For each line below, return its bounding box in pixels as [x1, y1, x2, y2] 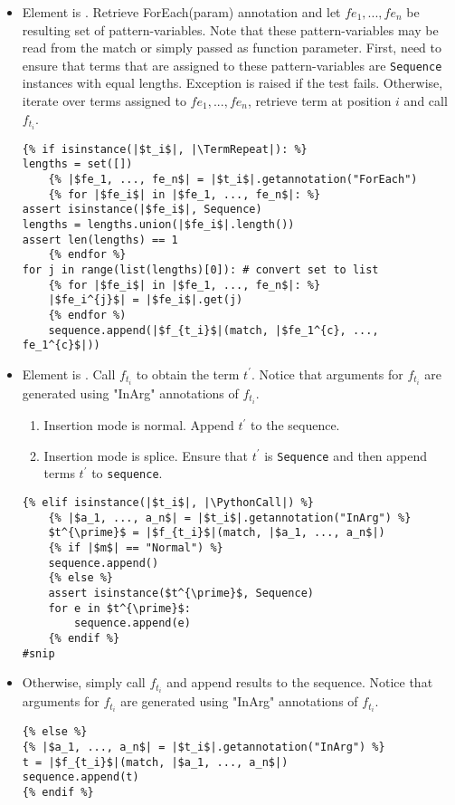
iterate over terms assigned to [22, 91, 186, 110]
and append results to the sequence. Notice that [166, 673, 433, 692]
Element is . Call [22, 364, 116, 383]
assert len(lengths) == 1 [22, 233, 178, 246]
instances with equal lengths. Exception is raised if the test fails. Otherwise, [22, 73, 443, 92]
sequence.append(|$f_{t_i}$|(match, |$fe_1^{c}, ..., [48, 323, 379, 337]
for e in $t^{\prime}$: [48, 601, 191, 615]
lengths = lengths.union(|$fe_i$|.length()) [22, 218, 295, 231]
